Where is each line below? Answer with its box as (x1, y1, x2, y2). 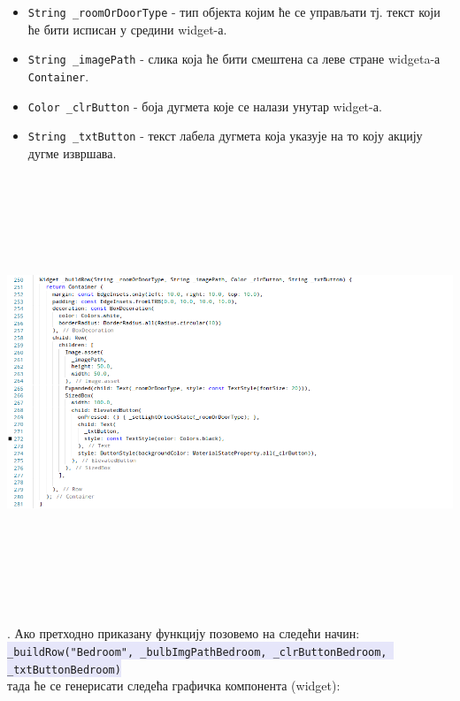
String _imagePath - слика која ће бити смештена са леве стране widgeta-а (27, 50, 441, 68)
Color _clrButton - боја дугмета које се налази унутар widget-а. (27, 96, 382, 115)
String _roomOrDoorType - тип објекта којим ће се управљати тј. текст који (27, 3, 441, 20)
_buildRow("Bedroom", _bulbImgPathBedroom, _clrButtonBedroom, (7, 645, 387, 659)
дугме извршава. (27, 143, 117, 162)
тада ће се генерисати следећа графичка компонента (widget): (7, 676, 341, 695)
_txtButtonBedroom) (7, 663, 121, 676)
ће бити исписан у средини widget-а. (27, 19, 227, 38)
